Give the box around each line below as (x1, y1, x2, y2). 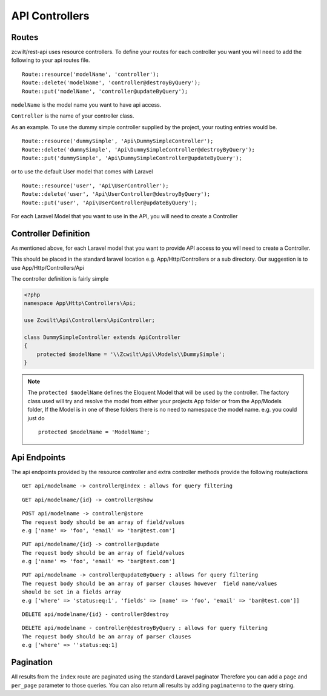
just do (27, 414, 45, 421)
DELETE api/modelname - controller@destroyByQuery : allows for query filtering (22, 624, 268, 632)
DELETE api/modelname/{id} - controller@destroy (22, 611, 169, 618)
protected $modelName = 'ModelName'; (38, 429, 151, 436)
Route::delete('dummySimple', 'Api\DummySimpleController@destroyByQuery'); (22, 146, 256, 153)
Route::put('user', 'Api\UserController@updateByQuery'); (22, 199, 198, 206)
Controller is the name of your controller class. (11, 112, 134, 119)
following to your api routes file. (11, 56, 90, 64)
